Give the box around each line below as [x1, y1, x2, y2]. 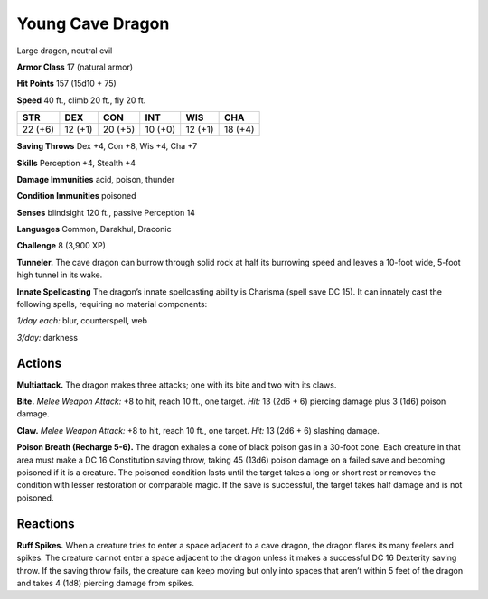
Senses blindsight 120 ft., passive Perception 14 [16, 207, 196, 218]
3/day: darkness [16, 332, 79, 342]
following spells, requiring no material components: [16, 299, 208, 310]
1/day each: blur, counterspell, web [16, 315, 148, 326]
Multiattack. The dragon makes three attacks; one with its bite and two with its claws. [16, 379, 337, 390]
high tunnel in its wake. [16, 269, 103, 280]
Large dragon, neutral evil [16, 45, 113, 56]
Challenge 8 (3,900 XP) [16, 240, 106, 251]
